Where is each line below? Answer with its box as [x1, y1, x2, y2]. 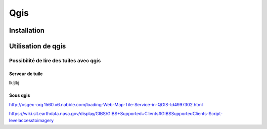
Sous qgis [9, 92, 30, 98]
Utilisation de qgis [9, 42, 66, 50]
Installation [9, 26, 44, 35]
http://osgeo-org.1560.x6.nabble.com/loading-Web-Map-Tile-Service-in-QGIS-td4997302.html [9, 101, 203, 107]
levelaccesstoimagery [9, 118, 54, 124]
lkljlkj [9, 80, 20, 86]
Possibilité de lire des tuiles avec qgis [9, 57, 101, 64]
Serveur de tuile [9, 71, 43, 77]
